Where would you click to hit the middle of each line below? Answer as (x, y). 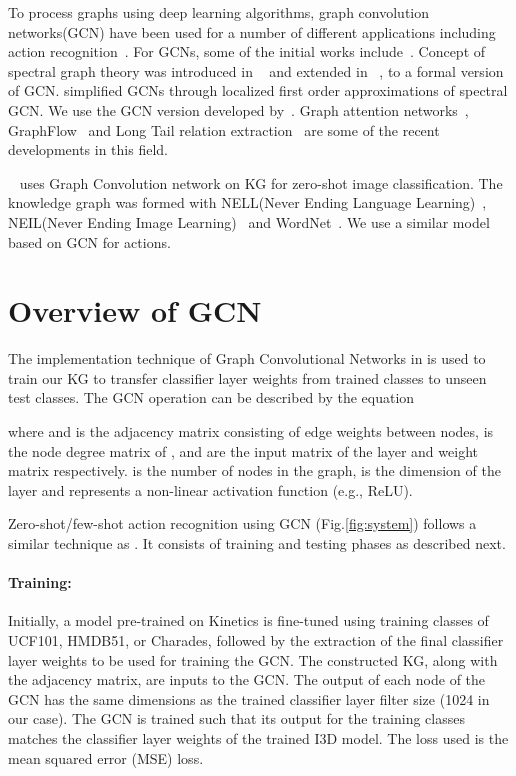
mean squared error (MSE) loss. (106, 757)
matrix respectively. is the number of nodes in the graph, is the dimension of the (254, 470)
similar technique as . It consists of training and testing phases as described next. (257, 543)
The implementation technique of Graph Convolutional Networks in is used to (247, 358)
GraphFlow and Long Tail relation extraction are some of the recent (224, 129)
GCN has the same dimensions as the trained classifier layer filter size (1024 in (249, 698)
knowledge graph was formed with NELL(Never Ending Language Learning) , (247, 202)
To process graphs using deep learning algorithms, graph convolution (219, 12)
